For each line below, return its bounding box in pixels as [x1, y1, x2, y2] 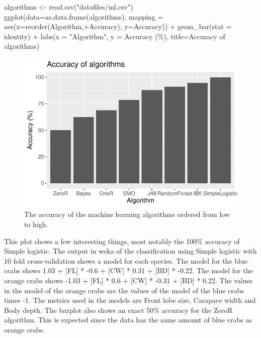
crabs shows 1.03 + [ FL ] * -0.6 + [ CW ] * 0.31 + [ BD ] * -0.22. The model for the [4, 265, 253, 276]
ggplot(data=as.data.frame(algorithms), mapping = [4, 11, 163, 22]
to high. [24, 218, 48, 229]
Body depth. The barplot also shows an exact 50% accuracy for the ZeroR [4, 304, 233, 315]
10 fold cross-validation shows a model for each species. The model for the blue [4, 255, 247, 266]
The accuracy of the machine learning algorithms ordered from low [24, 209, 230, 219]
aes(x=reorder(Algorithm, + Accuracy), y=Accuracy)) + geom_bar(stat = [4, 21, 232, 32]
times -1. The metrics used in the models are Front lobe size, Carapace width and [4, 295, 256, 305]
